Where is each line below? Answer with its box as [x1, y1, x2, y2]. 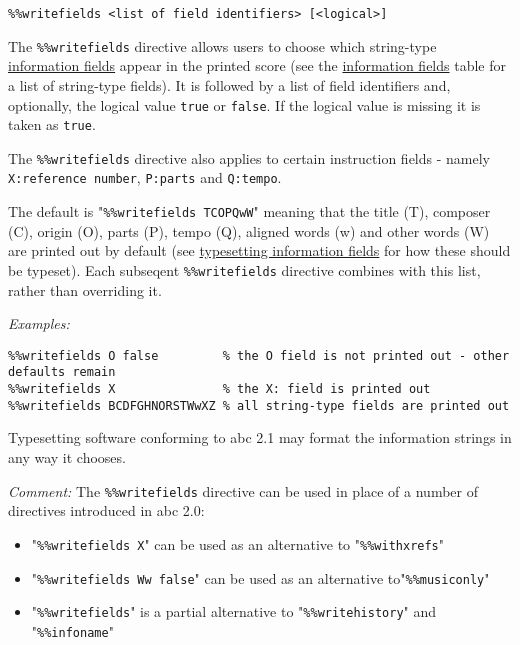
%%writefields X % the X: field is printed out [8, 382, 431, 397]
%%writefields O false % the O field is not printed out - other [8, 348, 510, 363]
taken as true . [8, 114, 96, 135]
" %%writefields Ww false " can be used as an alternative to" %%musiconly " [31, 567, 490, 588]
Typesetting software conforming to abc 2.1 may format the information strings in [8, 427, 512, 448]
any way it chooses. [8, 447, 126, 468]
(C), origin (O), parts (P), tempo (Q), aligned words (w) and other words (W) [8, 220, 490, 241]
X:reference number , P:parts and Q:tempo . [8, 167, 282, 188]
